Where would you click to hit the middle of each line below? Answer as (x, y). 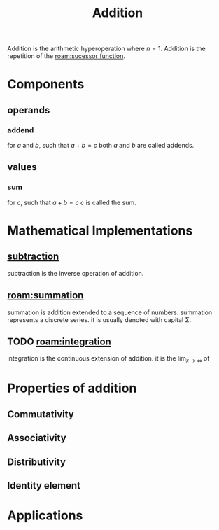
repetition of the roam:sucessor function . (66, 56)
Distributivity (37, 462)
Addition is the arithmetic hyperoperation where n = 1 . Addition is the (106, 49)
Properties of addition (72, 388)
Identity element (44, 486)
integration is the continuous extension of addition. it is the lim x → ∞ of (108, 360)
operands (29, 110)
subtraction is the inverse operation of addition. (76, 273)
